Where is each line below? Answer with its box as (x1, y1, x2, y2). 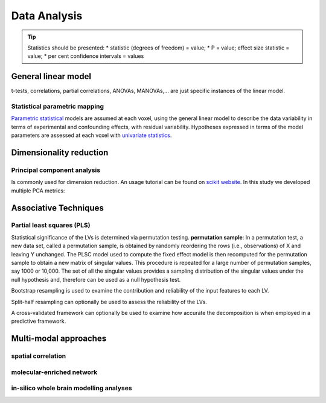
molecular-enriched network (11, 368, 98, 376)
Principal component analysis (11, 166, 101, 174)
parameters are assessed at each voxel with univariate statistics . (11, 132, 172, 139)
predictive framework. (11, 317, 66, 325)
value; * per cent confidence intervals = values (27, 52, 144, 60)
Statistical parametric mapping (11, 103, 104, 110)
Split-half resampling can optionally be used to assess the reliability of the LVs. (11, 298, 208, 305)
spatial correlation (11, 352, 66, 360)
